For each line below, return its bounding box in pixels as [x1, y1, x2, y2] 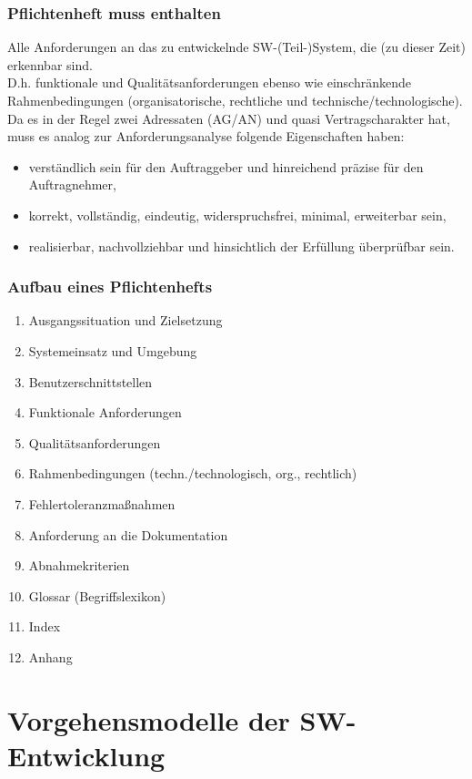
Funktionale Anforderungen [28, 403, 182, 422]
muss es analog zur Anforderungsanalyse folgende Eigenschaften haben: [7, 127, 405, 146]
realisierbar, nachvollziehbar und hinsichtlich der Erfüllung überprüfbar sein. [28, 236, 455, 255]
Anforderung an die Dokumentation [28, 525, 228, 544]
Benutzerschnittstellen [28, 372, 153, 391]
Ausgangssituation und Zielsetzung [28, 311, 223, 330]
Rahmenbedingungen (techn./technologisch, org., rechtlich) [28, 464, 357, 483]
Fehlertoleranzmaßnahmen [28, 494, 176, 513]
